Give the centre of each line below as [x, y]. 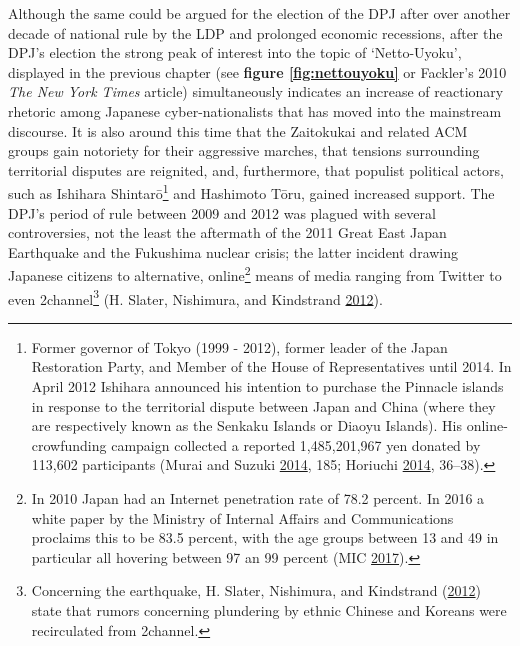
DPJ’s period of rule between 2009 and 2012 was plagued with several [222, 212]
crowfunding [69, 444]
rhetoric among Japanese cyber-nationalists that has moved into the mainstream [255, 110]
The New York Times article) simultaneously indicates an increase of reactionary [256, 91]
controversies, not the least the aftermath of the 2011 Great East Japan [227, 232]
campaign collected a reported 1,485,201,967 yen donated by [296, 444]
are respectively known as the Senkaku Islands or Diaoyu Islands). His [246, 425]
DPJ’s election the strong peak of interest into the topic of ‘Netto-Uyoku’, [235, 52]
